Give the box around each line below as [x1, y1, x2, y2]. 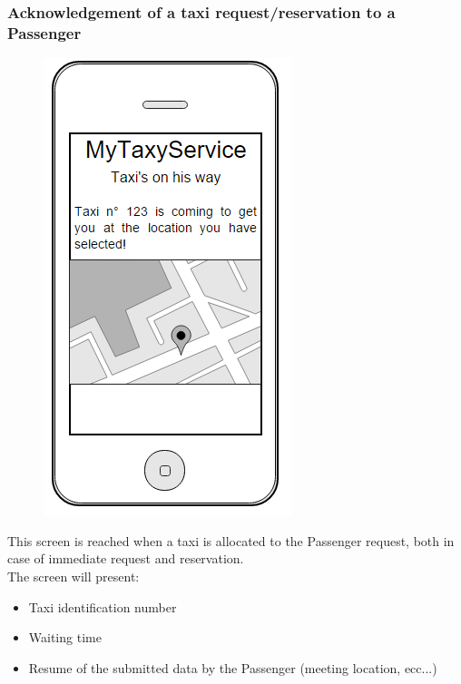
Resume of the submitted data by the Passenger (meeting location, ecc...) [28, 658, 437, 677]
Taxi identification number [28, 597, 177, 616]
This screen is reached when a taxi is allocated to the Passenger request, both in [7, 531, 455, 550]
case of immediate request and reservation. [7, 549, 244, 568]
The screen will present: [7, 566, 140, 585]
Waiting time [28, 628, 102, 647]
